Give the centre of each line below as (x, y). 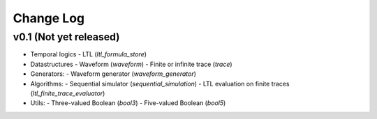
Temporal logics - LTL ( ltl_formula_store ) (88, 54)
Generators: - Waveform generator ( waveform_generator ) (113, 74)
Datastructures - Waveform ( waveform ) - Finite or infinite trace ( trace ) (132, 64)
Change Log (49, 18)
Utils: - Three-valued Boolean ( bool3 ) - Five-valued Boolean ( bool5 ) (128, 103)
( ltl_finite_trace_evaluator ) (68, 93)
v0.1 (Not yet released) (66, 37)
